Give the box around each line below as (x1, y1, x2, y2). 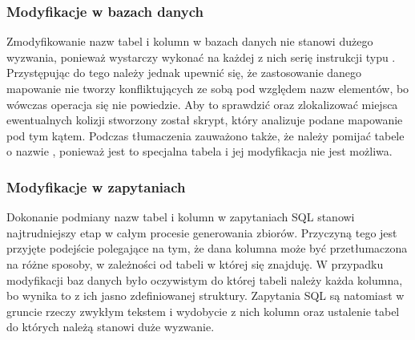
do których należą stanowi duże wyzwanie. (6, 318, 215, 335)
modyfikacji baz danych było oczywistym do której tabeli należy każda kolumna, (6, 271, 403, 288)
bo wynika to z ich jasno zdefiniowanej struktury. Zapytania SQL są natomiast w (6, 287, 405, 304)
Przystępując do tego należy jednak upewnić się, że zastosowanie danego (6, 64, 362, 81)
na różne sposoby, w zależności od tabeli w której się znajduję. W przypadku (6, 255, 384, 272)
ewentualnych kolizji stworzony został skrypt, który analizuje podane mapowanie (6, 111, 403, 128)
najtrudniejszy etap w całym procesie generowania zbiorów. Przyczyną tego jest (6, 224, 397, 241)
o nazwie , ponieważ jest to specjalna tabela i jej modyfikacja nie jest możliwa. (6, 143, 393, 160)
